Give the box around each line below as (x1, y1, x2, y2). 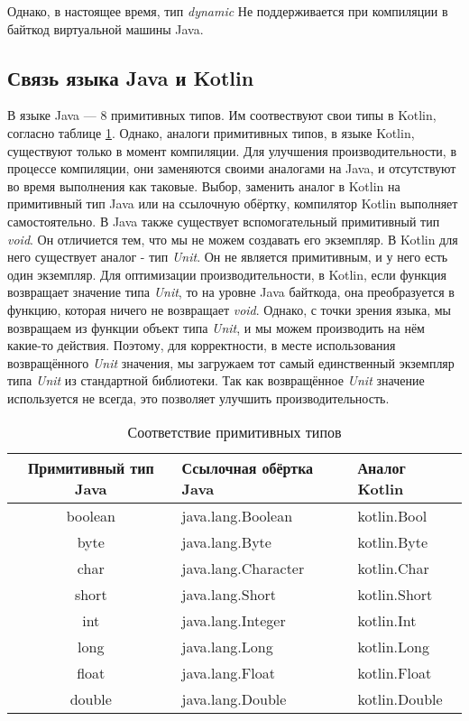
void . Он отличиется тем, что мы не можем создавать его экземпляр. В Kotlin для (7, 229, 458, 248)
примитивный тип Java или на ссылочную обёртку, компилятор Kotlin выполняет (7, 194, 458, 213)
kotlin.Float (357, 662, 432, 684)
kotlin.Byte (357, 532, 428, 553)
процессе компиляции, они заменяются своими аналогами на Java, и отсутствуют (7, 159, 456, 178)
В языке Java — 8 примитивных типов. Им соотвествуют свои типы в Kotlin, (7, 106, 437, 125)
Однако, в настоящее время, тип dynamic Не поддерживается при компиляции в (7, 2, 448, 20)
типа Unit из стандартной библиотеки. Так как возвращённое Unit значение (7, 371, 425, 390)
